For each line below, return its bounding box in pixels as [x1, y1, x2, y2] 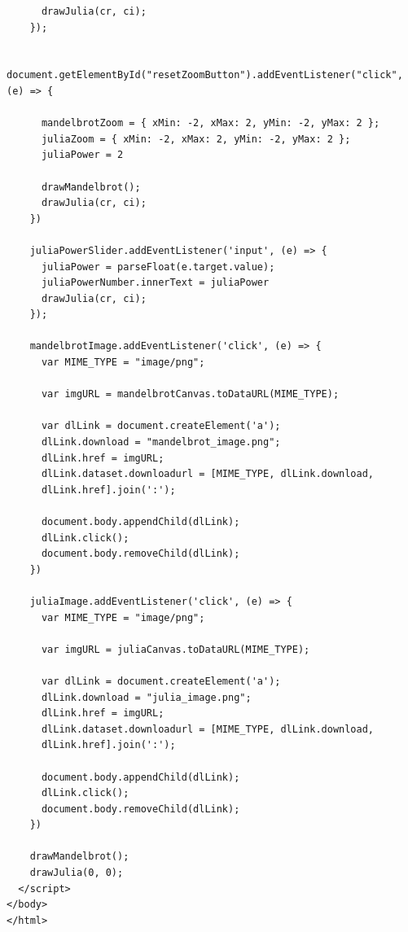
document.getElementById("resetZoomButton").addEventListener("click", [7, 69, 403, 81]
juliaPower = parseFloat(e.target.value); [41, 260, 275, 273]
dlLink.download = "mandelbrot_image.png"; [41, 436, 281, 448]
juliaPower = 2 [41, 149, 124, 161]
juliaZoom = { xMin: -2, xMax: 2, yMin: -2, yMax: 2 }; [41, 133, 351, 145]
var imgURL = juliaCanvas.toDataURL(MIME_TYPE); [41, 643, 310, 655]
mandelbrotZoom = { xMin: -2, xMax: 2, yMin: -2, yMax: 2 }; [41, 117, 380, 129]
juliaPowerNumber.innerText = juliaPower [41, 277, 270, 289]
